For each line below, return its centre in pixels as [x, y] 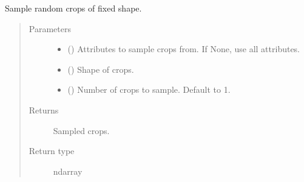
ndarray [68, 171]
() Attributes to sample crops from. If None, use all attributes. [184, 49]
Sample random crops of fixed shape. [73, 8]
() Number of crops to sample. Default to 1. [149, 89]
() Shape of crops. [101, 69]
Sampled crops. [81, 130]
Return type [52, 151]
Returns [44, 110]
